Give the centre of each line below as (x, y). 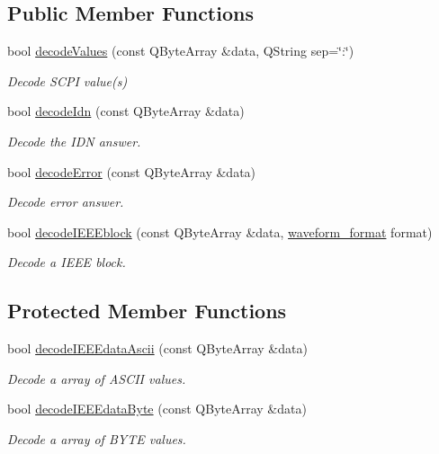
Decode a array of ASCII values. (97, 378)
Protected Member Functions (147, 311)
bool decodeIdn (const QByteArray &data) (126, 111)
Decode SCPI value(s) (67, 80)
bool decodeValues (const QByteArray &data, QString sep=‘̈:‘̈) (181, 51)
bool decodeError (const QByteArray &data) (132, 171)
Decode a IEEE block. (67, 262)
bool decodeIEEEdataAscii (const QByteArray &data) (157, 348)
